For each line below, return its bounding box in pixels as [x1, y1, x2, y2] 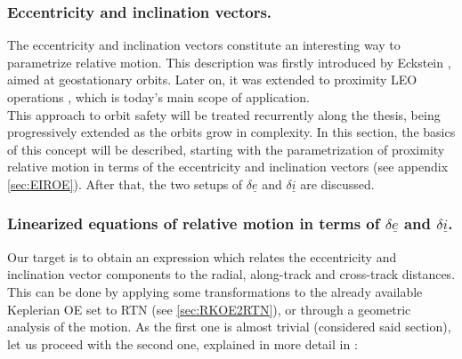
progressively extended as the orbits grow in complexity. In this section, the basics [7, 123, 456, 141]
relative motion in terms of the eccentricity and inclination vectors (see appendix [7, 157, 449, 176]
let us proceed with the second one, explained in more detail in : [7, 334, 358, 353]
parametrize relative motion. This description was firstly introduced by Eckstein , [7, 52, 451, 71]
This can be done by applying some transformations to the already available [7, 282, 423, 300]
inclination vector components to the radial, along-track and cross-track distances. [7, 265, 456, 283]
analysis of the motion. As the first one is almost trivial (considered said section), [7, 317, 451, 336]
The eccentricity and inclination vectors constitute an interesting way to [7, 36, 401, 54]
